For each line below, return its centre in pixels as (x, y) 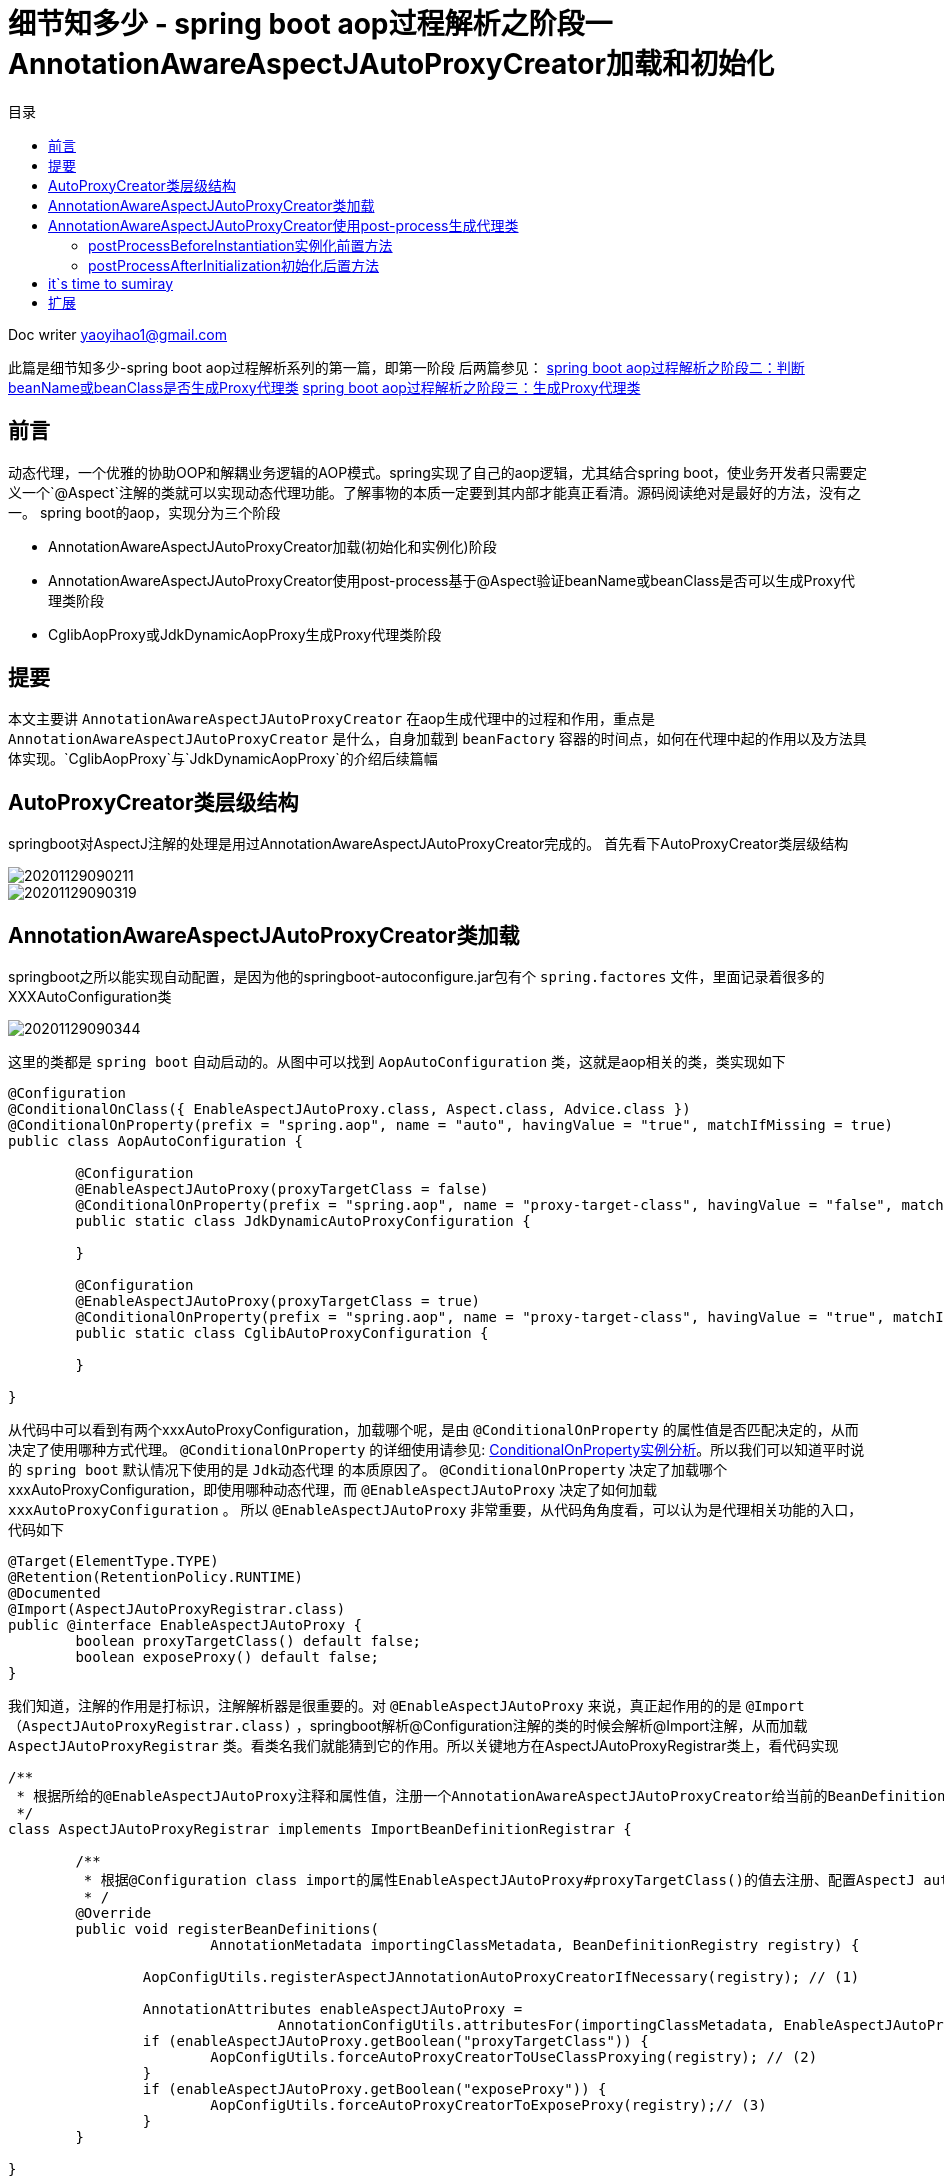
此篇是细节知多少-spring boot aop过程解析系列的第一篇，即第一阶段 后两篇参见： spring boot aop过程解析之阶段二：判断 (406, 367)
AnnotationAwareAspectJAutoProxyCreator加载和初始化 (391, 64)
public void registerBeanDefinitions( (227, 1929)
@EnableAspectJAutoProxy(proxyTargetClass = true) (278, 1301)
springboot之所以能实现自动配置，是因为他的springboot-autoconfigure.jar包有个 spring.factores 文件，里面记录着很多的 (416, 977)
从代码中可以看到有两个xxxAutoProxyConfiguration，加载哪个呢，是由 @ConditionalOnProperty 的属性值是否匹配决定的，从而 (433, 1430)
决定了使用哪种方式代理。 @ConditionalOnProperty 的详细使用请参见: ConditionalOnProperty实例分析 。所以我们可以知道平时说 (436, 1450)
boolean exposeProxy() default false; (227, 1657)
